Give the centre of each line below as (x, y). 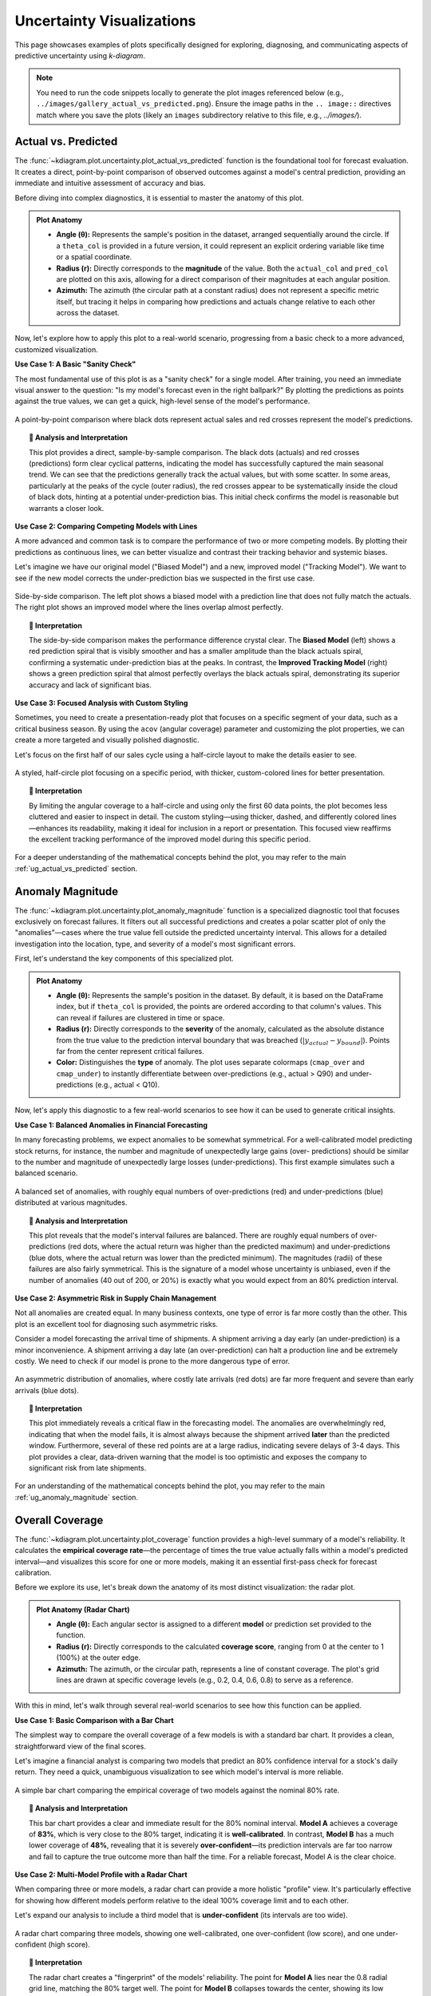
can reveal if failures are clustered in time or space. (140, 1017)
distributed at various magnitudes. (71, 1202)
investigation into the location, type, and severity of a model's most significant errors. (155, 944)
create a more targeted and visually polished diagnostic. (107, 740)
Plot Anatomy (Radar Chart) (83, 1610)
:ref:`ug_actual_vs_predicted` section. (76, 868)
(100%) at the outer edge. (99, 1657)
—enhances (49, 828)
